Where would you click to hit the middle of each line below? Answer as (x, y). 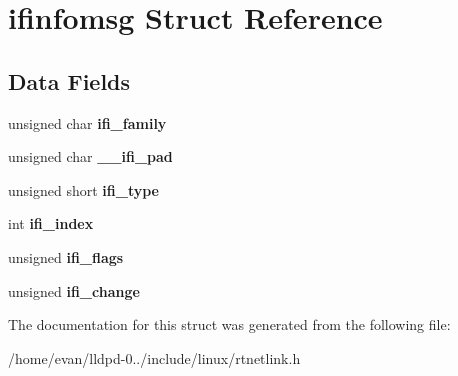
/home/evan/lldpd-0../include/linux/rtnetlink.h (154, 357)
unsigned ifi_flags (66, 256)
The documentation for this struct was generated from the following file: (229, 324)
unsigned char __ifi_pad (90, 156)
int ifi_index (51, 223)
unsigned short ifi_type (83, 189)
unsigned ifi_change (74, 290)
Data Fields (69, 80)
